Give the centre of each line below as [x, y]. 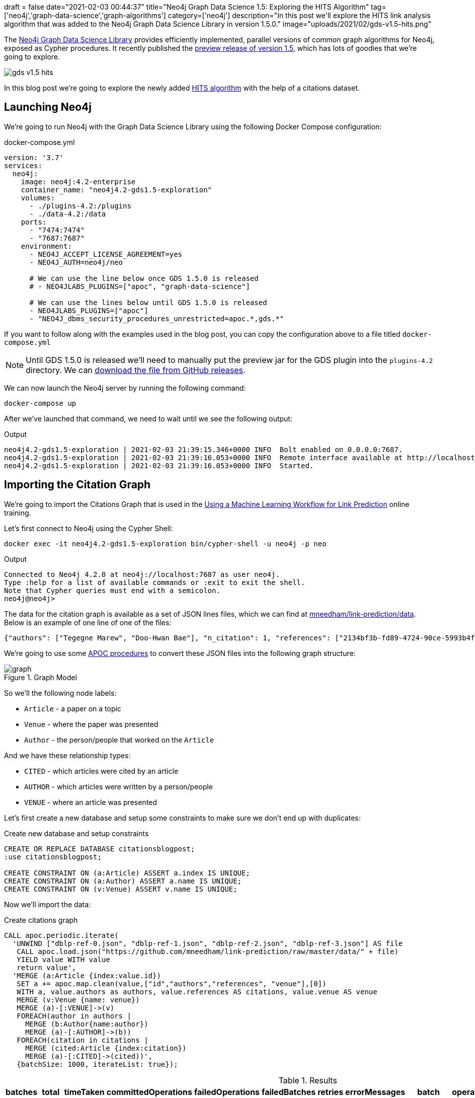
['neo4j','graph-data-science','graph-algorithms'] [85, 15]
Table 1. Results [308, 1080]
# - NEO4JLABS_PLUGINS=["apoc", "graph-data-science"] [140, 286]
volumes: [38, 198]
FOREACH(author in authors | [74, 1016]
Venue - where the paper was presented [91, 724]
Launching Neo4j [48, 107]
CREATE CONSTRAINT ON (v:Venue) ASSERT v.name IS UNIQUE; [121, 889]
